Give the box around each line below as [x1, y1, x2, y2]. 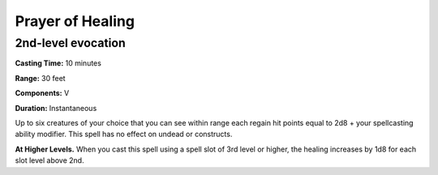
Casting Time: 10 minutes [15, 58, 101, 68]
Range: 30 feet [15, 73, 66, 83]
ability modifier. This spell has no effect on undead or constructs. [15, 130, 233, 139]
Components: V [15, 88, 70, 98]
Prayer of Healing [15, 12, 135, 30]
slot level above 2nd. [15, 156, 84, 165]
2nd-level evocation [15, 36, 126, 50]
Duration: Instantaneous [15, 103, 97, 113]
